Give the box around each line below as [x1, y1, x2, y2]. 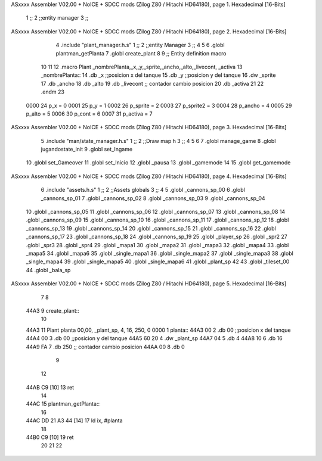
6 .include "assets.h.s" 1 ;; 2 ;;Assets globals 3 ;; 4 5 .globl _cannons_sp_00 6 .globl [41, 186, 246, 194]
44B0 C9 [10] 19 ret [26, 434, 74, 441]
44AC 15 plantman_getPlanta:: [26, 400, 100, 407]
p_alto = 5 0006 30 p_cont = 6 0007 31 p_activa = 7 [26, 110, 153, 117]
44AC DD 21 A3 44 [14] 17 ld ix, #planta [26, 417, 123, 424]
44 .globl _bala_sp [26, 266, 71, 273]
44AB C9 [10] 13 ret [26, 384, 75, 391]
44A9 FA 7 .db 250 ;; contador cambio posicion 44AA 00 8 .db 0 [26, 343, 185, 350]
